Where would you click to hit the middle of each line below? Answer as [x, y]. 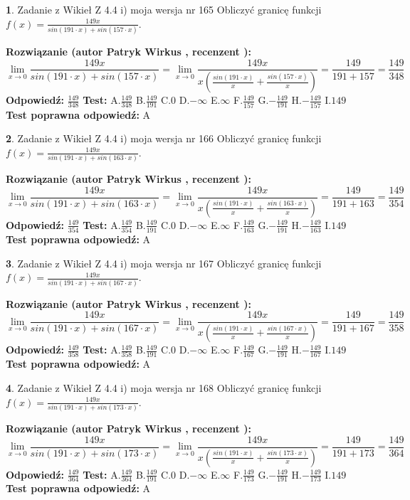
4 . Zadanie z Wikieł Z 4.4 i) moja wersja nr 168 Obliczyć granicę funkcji [164, 388]
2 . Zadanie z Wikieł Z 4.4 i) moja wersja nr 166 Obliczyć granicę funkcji [164, 138]
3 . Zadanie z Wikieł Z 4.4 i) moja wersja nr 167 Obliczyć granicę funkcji [164, 263]
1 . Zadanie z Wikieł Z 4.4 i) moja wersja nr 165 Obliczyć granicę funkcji [164, 9]
